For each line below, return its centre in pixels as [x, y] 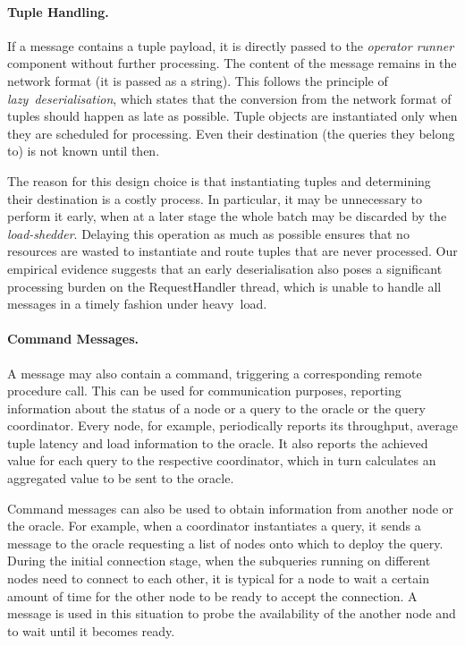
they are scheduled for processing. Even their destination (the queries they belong [231, 133]
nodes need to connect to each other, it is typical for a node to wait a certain [218, 578]
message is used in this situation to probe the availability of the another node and [232, 613]
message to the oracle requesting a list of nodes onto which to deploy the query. [225, 543]
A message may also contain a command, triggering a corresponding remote [215, 373]
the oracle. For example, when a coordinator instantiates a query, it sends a [214, 526]
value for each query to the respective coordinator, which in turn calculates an [222, 460]
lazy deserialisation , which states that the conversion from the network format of [229, 98]
